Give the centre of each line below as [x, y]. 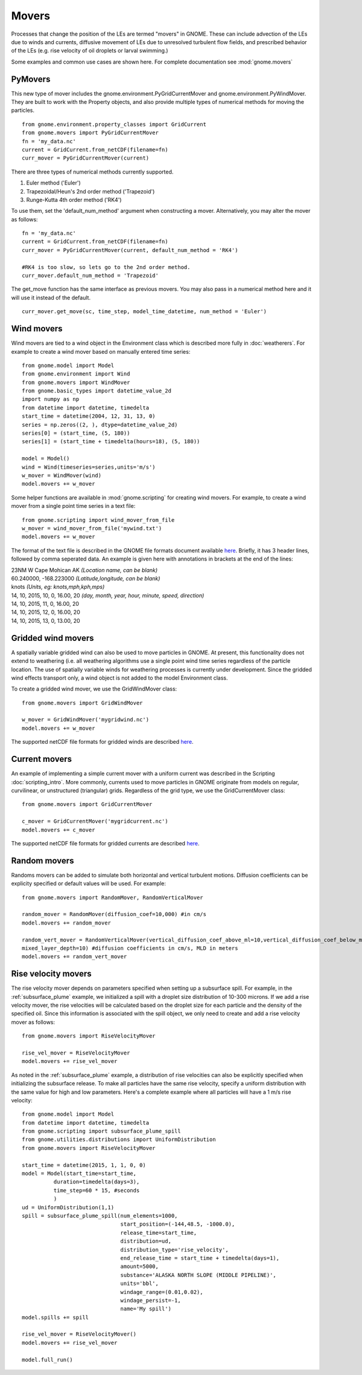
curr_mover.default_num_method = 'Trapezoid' [91, 276]
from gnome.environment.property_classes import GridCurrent [114, 124]
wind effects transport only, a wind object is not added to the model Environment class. [120, 678]
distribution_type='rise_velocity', [174, 1250]
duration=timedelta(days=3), [97, 1182]
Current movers [42, 759]
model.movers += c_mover [59, 830]
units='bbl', [140, 1284]
